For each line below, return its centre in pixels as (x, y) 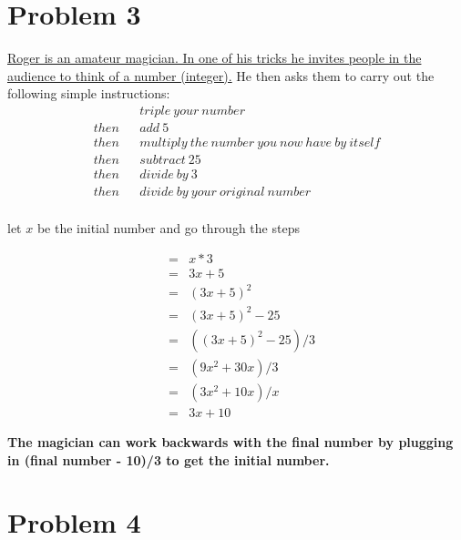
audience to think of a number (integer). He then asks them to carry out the (221, 75)
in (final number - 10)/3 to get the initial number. (169, 459)
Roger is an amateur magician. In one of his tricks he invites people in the (215, 58)
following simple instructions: (89, 93)
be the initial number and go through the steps (168, 228)
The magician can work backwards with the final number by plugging (230, 441)
